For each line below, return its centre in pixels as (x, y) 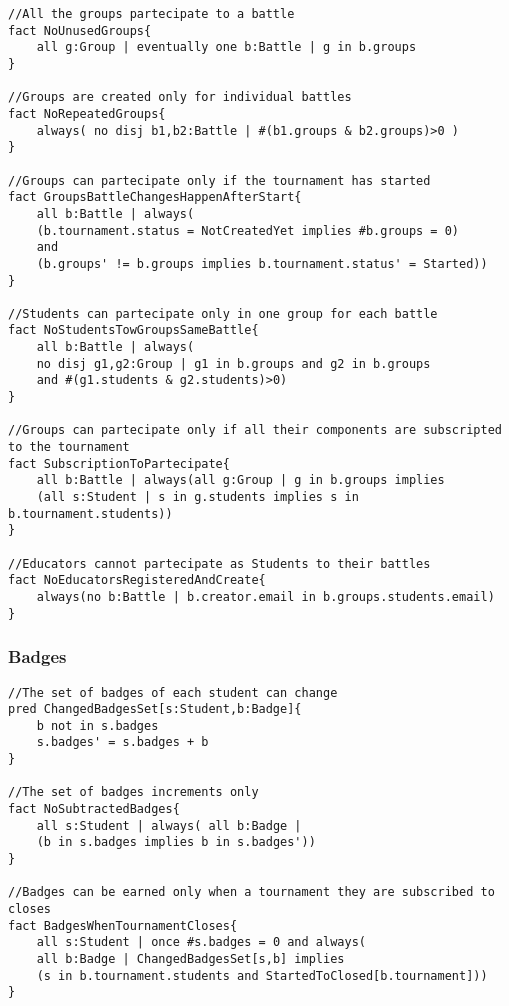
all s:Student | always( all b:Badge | (169, 825)
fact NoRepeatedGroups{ (87, 113)
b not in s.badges (97, 725)
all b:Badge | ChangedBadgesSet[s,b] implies (190, 959)
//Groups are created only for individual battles (180, 97)
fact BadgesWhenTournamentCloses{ (123, 925)
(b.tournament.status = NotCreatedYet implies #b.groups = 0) (248, 230)
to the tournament (69, 447)
